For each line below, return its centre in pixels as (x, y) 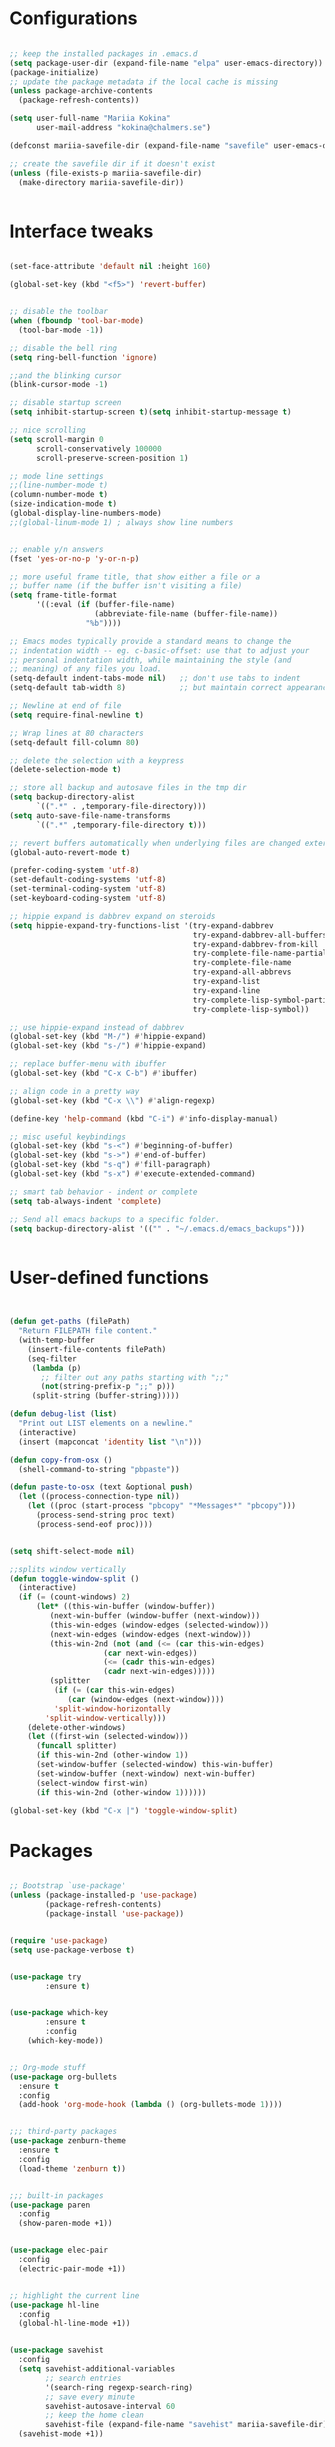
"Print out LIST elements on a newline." (106, 1423)
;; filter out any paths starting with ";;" (134, 1377)
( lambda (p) (56, 1368)
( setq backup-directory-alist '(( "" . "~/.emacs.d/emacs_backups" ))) (157, 1228)
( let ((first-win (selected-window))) (108, 1737)
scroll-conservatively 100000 (98, 448)
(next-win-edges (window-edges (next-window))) (150, 1634)
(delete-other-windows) (77, 1727)
